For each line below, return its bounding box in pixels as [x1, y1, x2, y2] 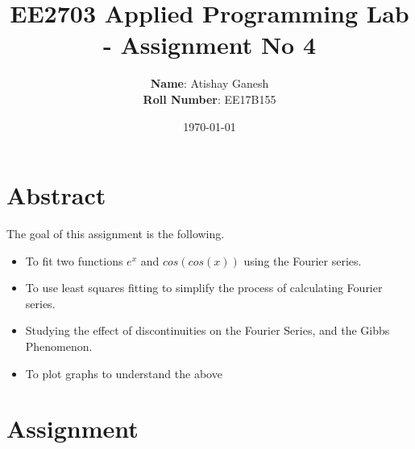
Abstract [6, 179, 106, 212]
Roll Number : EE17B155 [143, 90, 276, 107]
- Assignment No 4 [102, 28, 317, 61]
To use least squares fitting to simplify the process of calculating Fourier [25, 279, 383, 296]
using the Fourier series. [243, 252, 362, 269]
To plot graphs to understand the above [25, 365, 222, 381]
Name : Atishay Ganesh [150, 75, 269, 92]
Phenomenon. [25, 338, 93, 354]
